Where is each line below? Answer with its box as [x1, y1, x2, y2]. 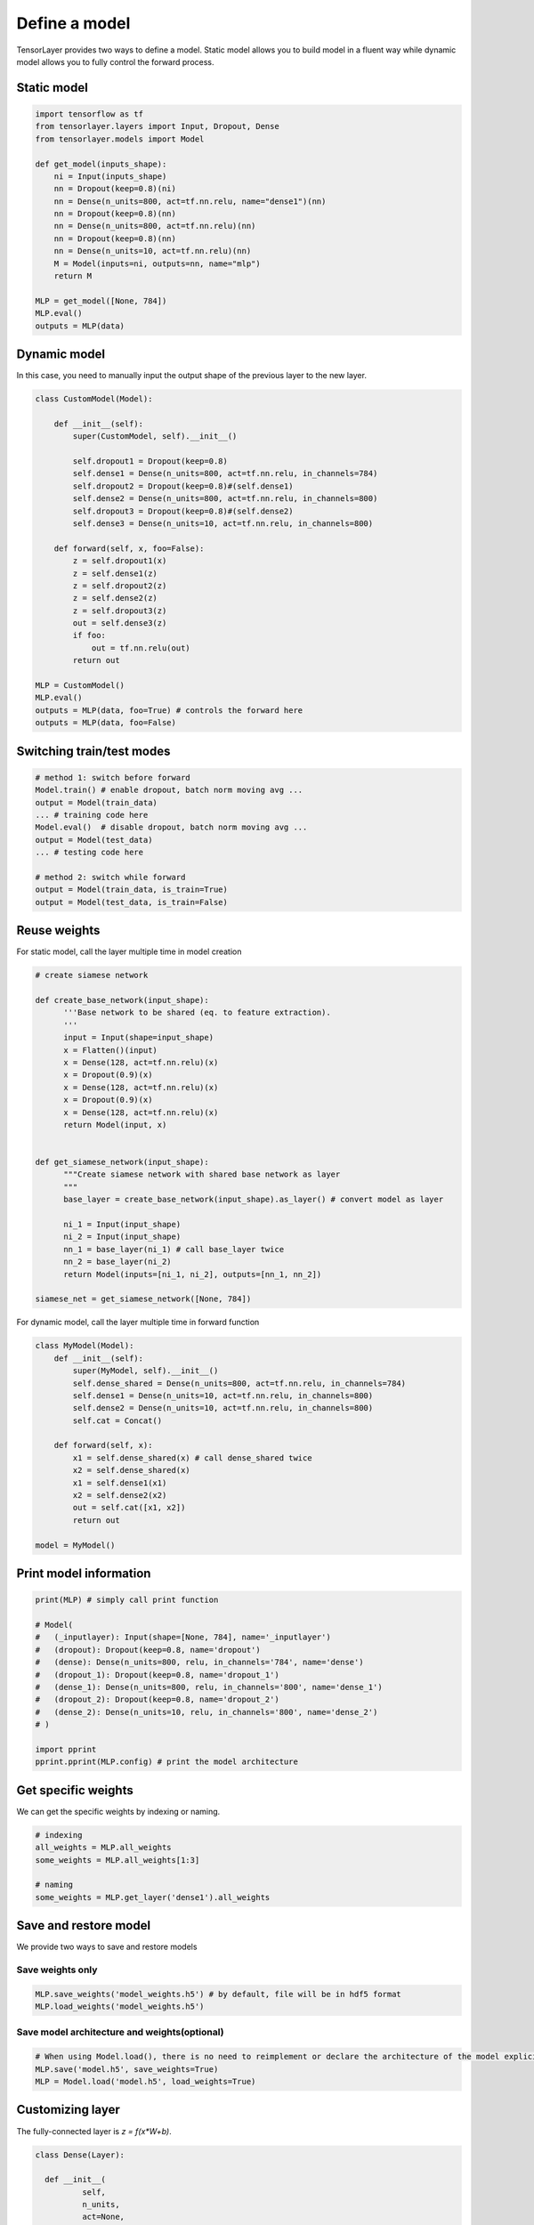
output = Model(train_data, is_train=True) [35, 885, 229, 894]
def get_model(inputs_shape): [35, 158, 167, 169]
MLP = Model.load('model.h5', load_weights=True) [35, 2076, 256, 2087]
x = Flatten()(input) [63, 1045, 158, 1055]
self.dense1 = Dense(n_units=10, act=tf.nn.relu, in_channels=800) [72, 1390, 374, 1401]
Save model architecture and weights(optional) [16, 2026, 224, 2038]
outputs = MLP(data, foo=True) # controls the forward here [35, 705, 303, 716]
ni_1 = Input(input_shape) [63, 1219, 182, 1230]
